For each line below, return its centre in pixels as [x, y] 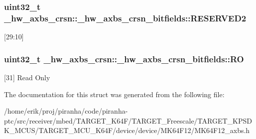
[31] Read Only [27, 77]
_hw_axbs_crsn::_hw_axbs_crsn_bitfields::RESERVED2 [125, 18]
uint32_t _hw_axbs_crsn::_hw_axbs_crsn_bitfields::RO [124, 59]
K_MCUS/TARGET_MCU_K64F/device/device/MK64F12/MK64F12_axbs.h [127, 130]
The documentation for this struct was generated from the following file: [114, 94]
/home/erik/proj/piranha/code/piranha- [66, 111]
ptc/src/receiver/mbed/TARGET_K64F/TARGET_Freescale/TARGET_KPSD [128, 120]
